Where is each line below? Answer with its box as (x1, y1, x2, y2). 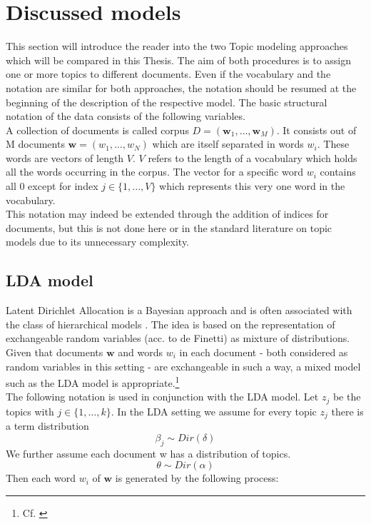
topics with (6, 403, 54, 418)
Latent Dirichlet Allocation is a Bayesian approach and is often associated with (6, 303, 352, 318)
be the (332, 389, 361, 404)
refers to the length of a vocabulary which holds (148, 150, 357, 165)
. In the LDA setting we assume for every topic (111, 403, 317, 418)
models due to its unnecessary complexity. (6, 234, 189, 249)
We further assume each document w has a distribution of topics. (6, 445, 291, 460)
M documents (6, 136, 65, 151)
